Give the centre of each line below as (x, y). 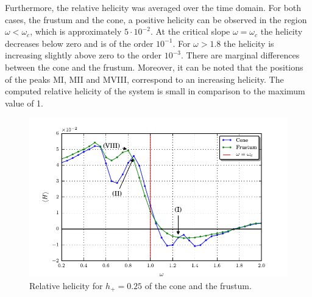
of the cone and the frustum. (198, 286)
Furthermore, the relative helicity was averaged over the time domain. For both (153, 7)
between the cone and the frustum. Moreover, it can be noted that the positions (154, 67)
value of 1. (24, 103)
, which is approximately (76, 31)
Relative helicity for (66, 286)
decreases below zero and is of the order (79, 43)
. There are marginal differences (240, 55)
